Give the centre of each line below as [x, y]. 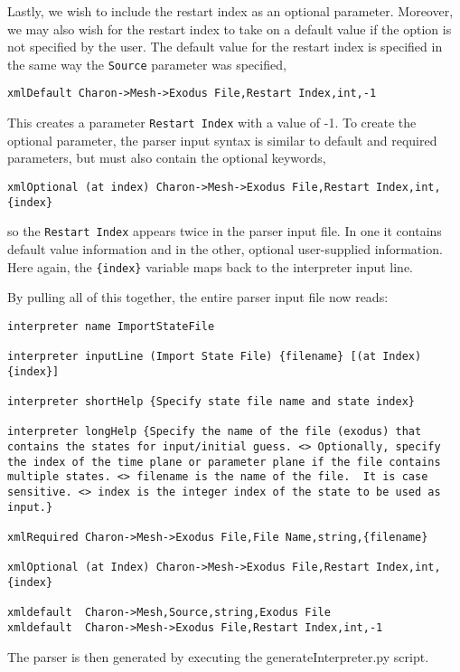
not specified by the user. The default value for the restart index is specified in [225, 47]
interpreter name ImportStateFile [111, 326]
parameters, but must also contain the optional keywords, [167, 158]
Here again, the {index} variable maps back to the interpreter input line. [211, 266]
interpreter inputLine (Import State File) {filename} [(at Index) [215, 357]
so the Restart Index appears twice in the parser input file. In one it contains [225, 231]
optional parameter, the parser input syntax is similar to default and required [222, 140]
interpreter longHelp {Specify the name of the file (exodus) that [215, 432]
